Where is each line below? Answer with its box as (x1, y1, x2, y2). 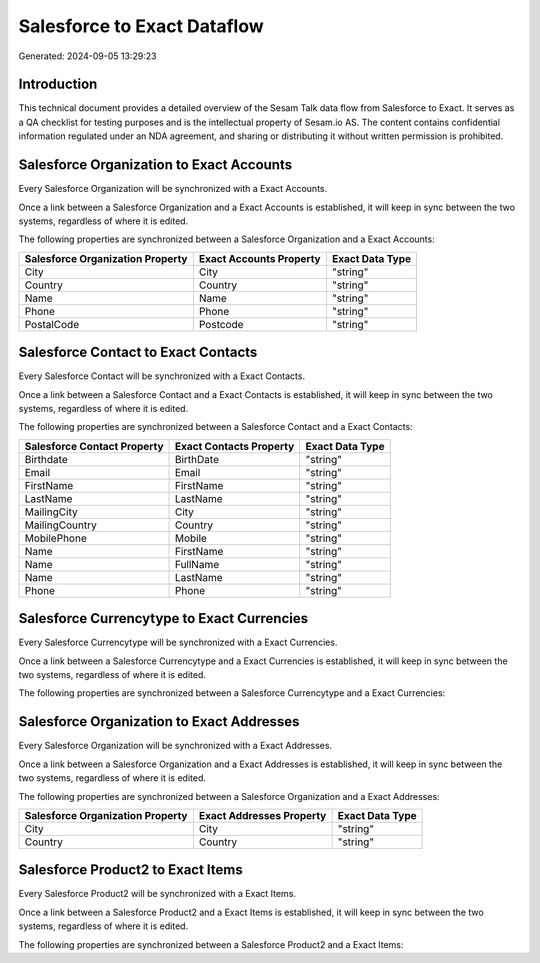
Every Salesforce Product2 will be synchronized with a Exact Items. (18, 888, 297, 900)
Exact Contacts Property (174, 439, 295, 453)
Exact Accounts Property (198, 251, 321, 265)
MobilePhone (24, 531, 87, 545)
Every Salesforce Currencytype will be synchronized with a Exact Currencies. (18, 636, 338, 649)
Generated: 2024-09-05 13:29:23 (18, 50, 157, 62)
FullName (174, 557, 220, 571)
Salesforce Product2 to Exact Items (18, 861, 244, 879)
